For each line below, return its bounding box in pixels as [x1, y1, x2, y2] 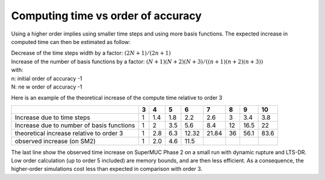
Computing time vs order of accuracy [11, 9, 202, 22]
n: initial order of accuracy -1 [11, 75, 82, 82]
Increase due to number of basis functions [14, 121, 135, 129]
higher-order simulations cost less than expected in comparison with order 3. [11, 166, 203, 173]
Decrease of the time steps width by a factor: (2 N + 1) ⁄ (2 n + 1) [11, 49, 171, 57]
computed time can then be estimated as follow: [11, 38, 131, 45]
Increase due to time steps [14, 113, 90, 122]
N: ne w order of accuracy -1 [11, 83, 82, 90]
